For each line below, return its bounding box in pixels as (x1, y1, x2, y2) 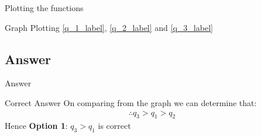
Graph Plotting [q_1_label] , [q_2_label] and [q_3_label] (5, 21, 213, 33)
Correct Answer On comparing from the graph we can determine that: (5, 96, 257, 108)
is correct (98, 120, 131, 132)
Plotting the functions (5, 2, 84, 13)
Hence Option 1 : (5, 120, 68, 132)
